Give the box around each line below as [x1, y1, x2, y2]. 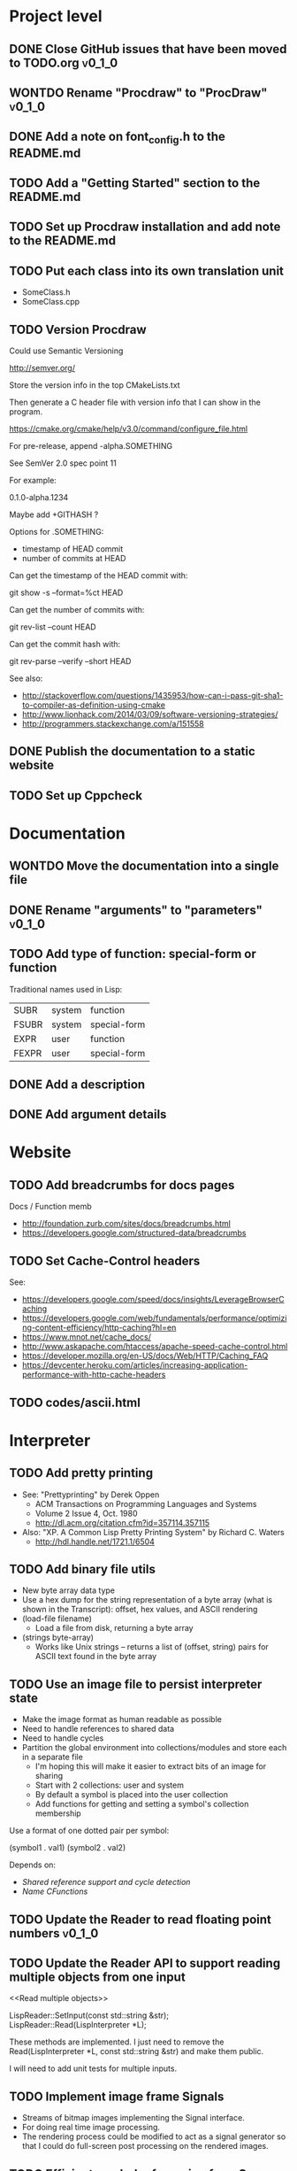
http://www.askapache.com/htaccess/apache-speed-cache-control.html [21, 1341, 288, 1352]
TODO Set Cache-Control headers [9, 1253, 201, 1268]
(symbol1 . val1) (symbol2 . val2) [9, 1843, 126, 1853]
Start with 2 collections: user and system [34, 1780, 184, 1790]
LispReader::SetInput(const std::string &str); [9, 2010, 170, 2020]
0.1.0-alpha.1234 [9, 491, 69, 502]
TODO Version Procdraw [9, 321, 148, 337]
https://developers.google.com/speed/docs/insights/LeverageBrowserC [21, 1294, 285, 1305]
